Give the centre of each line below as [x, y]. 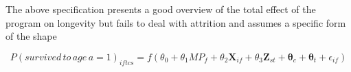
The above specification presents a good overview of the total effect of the [161, 9]
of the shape [31, 36]
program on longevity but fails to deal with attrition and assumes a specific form [176, 22]
